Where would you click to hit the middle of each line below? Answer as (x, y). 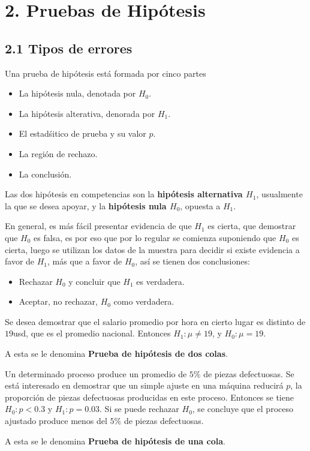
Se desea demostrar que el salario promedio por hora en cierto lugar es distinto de (155, 321)
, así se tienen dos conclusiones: (192, 261)
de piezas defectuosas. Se (249, 373)
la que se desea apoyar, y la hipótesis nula (86, 205)
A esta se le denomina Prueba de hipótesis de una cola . (115, 441)
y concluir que (94, 281)
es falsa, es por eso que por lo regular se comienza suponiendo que (155, 237)
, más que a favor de (85, 261)
